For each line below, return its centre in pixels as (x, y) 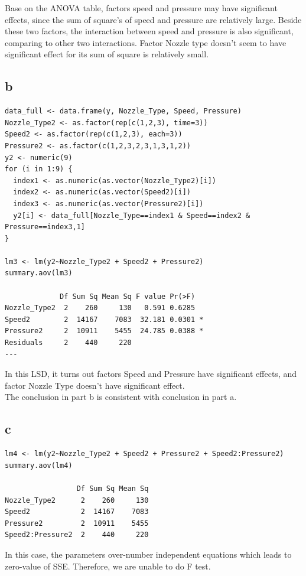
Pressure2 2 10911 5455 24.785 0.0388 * (104, 331)
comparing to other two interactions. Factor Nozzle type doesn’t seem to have (146, 42)
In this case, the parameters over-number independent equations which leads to (148, 554)
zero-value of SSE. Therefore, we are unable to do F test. (108, 566)
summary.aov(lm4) (39, 465)
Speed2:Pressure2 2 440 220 (77, 535)
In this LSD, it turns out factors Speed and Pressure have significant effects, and (151, 374)
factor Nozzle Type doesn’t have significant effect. (95, 385)
